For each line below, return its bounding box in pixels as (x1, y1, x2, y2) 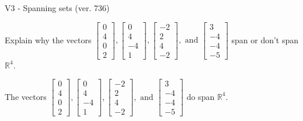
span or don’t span (231, 33, 299, 46)
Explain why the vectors (5, 33, 92, 46)
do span (186, 90, 215, 102)
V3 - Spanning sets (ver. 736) (5, 2, 110, 13)
